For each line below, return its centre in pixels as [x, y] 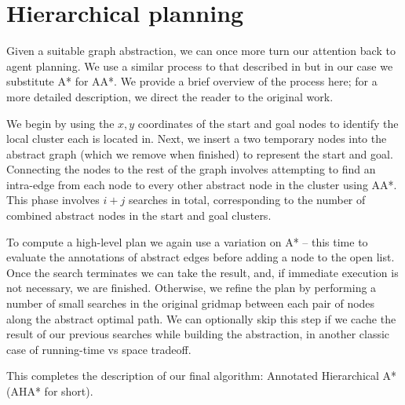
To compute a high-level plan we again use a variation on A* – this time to [187, 241]
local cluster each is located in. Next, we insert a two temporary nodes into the [197, 139]
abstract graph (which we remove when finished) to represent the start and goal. [200, 153]
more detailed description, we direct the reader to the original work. [170, 96]
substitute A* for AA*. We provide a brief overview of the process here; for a [192, 81]
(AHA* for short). [50, 391]
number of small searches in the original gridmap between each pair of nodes [191, 303]
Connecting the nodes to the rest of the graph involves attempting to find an [191, 169]
